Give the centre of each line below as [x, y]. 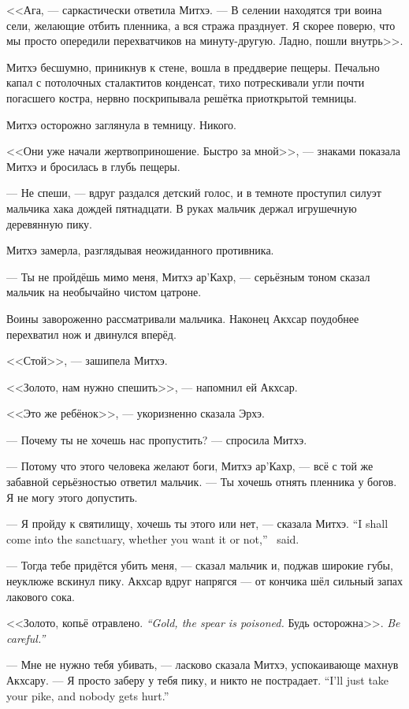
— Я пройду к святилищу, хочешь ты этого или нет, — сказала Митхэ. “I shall [197, 523]
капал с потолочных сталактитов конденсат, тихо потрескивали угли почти [186, 82]
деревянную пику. [50, 223]
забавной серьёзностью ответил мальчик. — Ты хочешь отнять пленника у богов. [202, 482]
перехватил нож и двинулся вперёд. [91, 334]
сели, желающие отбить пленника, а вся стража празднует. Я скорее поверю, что [201, 25]
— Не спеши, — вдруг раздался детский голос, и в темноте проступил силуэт [194, 193]
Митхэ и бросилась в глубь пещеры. [93, 166]
